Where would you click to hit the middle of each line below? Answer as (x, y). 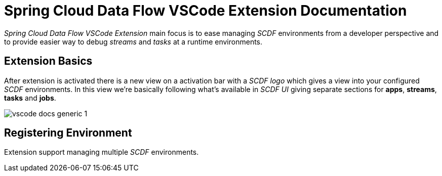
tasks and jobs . (30, 98)
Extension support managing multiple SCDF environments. (102, 152)
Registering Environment (68, 133)
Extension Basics (48, 61)
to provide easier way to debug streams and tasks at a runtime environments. (133, 41)
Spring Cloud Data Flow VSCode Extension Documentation (206, 11)
